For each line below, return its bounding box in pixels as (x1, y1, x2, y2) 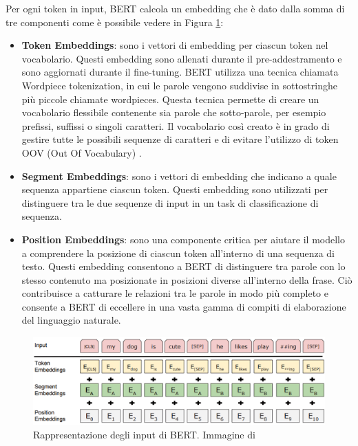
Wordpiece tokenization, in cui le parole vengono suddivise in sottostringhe (21, 78, 337, 92)
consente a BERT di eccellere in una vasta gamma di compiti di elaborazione (21, 299, 346, 313)
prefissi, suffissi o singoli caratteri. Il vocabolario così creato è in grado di (21, 118, 330, 133)
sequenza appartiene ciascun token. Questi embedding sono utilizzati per (21, 182, 328, 197)
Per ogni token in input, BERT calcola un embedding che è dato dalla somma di (6, 1, 345, 15)
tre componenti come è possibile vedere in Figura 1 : (6, 14, 224, 29)
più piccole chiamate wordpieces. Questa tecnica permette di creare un (21, 91, 319, 106)
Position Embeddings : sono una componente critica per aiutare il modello (21, 232, 345, 246)
